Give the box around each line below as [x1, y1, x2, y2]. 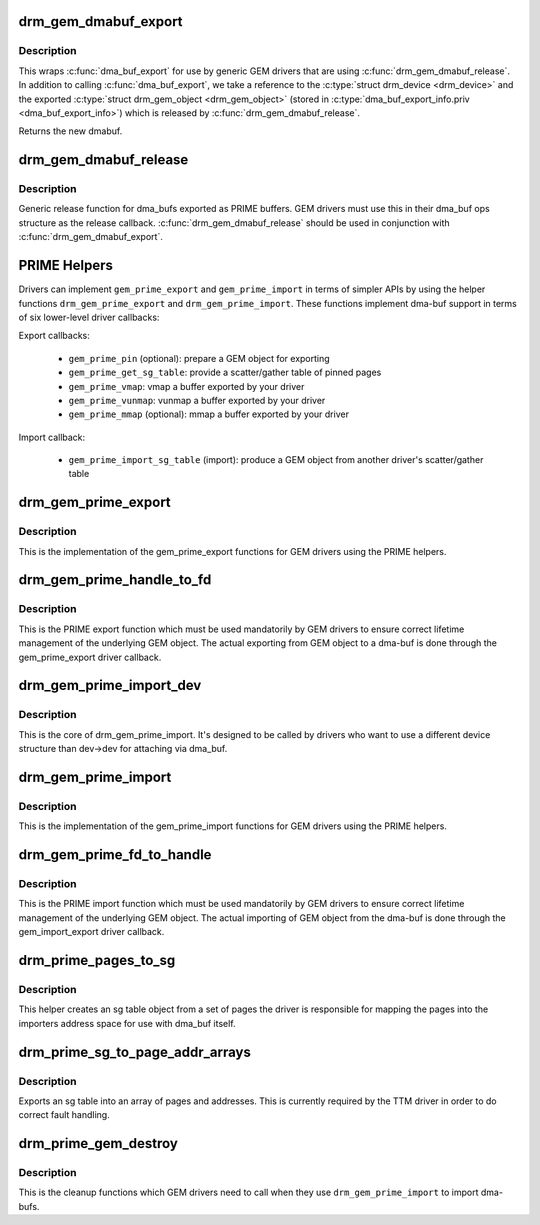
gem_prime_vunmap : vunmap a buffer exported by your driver [68, 394, 326, 406]
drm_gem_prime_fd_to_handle [18, 846, 212, 864]
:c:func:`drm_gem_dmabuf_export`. [18, 231, 164, 243]
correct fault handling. [18, 1109, 110, 1121]
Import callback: [18, 431, 86, 443]
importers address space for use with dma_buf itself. [18, 1017, 236, 1029]
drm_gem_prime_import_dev [18, 677, 202, 694]
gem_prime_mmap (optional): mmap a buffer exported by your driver [68, 408, 350, 420]
